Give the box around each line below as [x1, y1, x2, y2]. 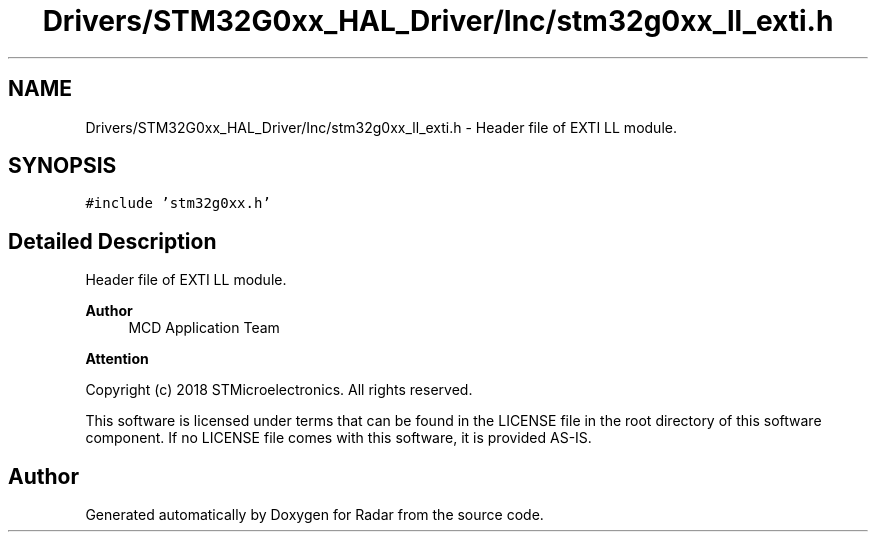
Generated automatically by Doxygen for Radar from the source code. [85, 506, 544, 524]
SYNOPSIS [8, 153, 117, 179]
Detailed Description [8, 228, 217, 254]
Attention [85, 350, 149, 368]
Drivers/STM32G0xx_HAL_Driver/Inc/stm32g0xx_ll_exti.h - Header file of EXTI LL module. [85, 118, 677, 136]
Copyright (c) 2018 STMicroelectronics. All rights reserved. [85, 381, 473, 399]
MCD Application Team [128, 319, 280, 337]
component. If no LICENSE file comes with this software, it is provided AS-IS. [85, 429, 592, 447]
